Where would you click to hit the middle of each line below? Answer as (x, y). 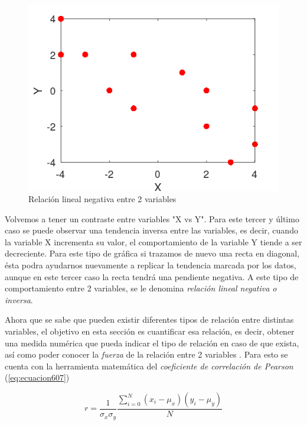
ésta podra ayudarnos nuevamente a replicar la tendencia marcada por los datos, (151, 265)
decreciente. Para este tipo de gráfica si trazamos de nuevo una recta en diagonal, (152, 253)
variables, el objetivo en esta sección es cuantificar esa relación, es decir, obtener (150, 331)
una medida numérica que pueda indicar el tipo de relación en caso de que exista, (152, 343)
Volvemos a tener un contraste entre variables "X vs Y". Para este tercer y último (152, 218)
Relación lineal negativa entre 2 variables (102, 199)
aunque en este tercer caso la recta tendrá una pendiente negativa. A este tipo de (152, 276)
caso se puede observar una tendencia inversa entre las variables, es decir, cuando (151, 230)
